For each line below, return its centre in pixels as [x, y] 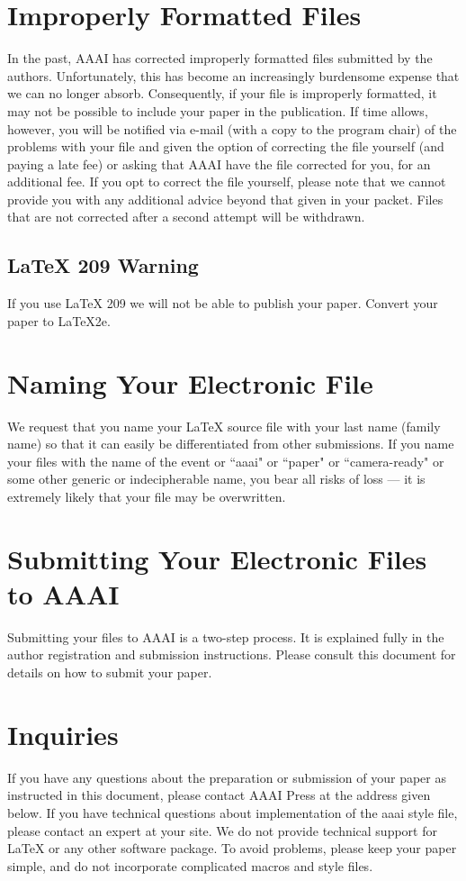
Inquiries [63, 734]
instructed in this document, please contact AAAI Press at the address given [219, 795]
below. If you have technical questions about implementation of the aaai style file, [233, 812]
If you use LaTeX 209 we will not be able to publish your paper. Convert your [223, 303]
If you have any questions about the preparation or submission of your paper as [227, 777]
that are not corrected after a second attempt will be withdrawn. [186, 217]
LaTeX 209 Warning [103, 265]
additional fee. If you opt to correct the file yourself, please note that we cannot [227, 182]
